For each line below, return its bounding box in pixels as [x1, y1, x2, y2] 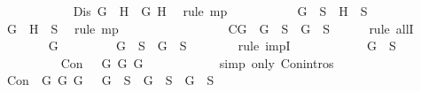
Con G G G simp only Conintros [60, 53, 334, 72]
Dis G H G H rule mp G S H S [73, 2, 368, 19]
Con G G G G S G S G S [6, 71, 214, 89]
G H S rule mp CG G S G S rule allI [6, 19, 414, 37]
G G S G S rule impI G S [48, 36, 396, 55]
